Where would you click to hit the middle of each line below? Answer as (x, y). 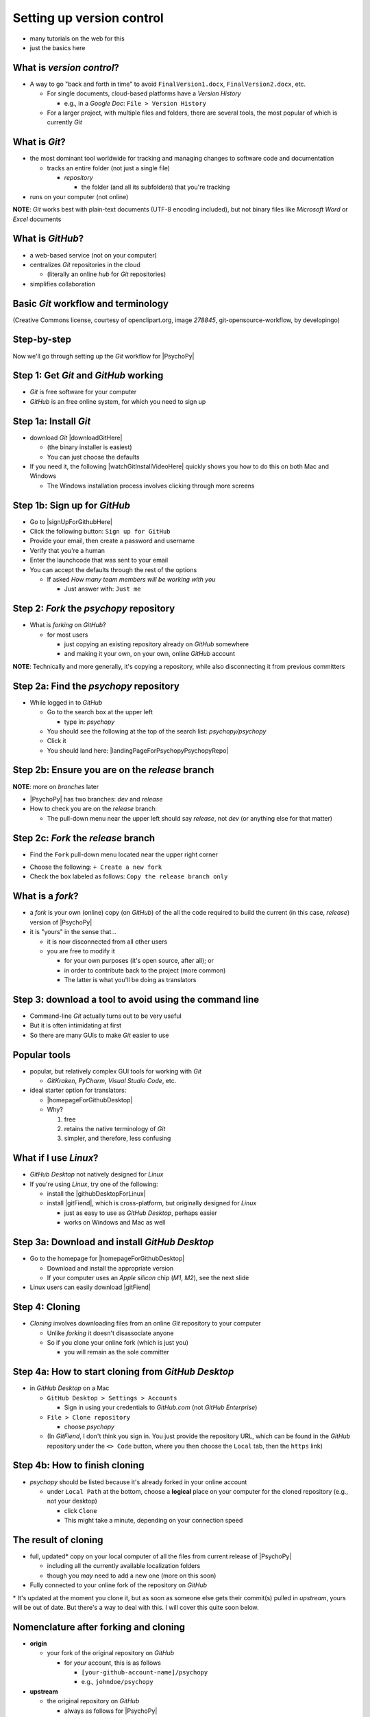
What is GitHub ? (48, 239)
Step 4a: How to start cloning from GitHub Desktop (123, 1372)
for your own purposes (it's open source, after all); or (139, 961)
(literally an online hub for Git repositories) (107, 274)
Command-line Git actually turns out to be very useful (106, 1016)
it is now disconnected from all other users (107, 942)
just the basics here (58, 47)
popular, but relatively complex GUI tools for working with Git (116, 1071)
